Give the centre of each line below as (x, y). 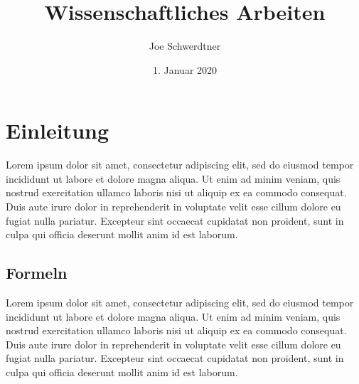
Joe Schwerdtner (185, 46)
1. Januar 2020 (185, 69)
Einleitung (58, 130)
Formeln (37, 273)
